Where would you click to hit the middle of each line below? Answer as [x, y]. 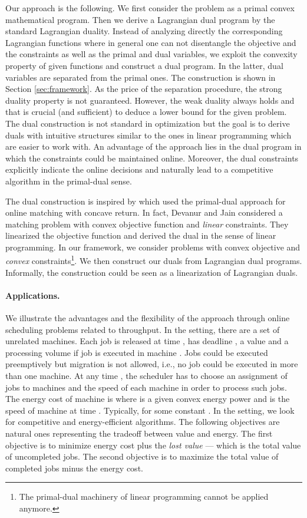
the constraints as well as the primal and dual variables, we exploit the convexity [151, 54]
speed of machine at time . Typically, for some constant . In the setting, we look [150, 410]
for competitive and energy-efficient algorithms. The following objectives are [143, 422]
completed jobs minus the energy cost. [74, 468]
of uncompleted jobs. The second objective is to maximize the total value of [142, 456]
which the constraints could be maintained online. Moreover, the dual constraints [152, 158]
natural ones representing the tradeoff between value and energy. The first [139, 433]
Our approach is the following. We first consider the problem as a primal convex [150, 8]
